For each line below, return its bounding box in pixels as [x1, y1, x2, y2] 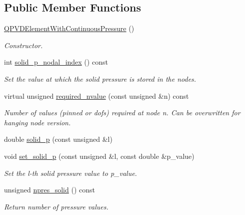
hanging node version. [4, 117, 71, 127]
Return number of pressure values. [4, 201, 108, 211]
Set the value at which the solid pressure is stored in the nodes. [4, 73, 196, 84]
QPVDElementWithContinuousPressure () [4, 23, 134, 34]
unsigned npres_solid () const [4, 184, 95, 195]
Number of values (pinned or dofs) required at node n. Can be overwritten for [4, 107, 240, 118]
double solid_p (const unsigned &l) [4, 134, 112, 144]
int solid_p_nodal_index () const [4, 57, 108, 67]
